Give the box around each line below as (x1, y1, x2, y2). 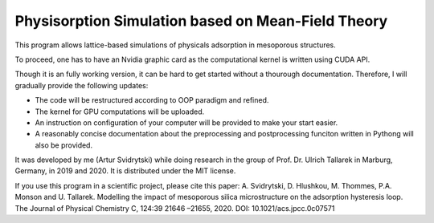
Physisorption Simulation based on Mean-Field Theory (14, 12, 388, 30)
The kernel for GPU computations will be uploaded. (35, 107, 205, 116)
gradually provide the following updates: (14, 80, 149, 90)
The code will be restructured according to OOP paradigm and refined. (35, 95, 269, 105)
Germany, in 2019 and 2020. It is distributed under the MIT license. (14, 166, 236, 176)
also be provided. (35, 140, 92, 150)
